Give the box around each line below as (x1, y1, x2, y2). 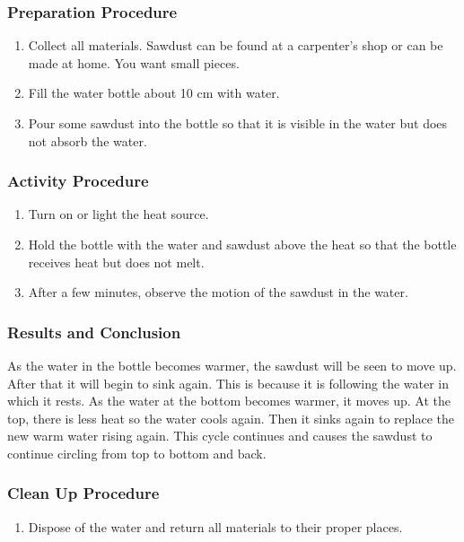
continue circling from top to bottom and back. (7, 443, 267, 462)
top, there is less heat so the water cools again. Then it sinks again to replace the (7, 408, 454, 427)
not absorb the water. (28, 131, 147, 150)
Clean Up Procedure (7, 482, 160, 504)
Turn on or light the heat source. (28, 205, 209, 223)
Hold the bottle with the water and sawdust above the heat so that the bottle (28, 235, 457, 253)
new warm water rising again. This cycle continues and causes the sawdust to (7, 426, 433, 445)
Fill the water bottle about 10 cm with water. (28, 83, 280, 102)
